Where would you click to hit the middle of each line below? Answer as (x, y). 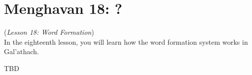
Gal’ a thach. (22, 51)
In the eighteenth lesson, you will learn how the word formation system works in (126, 41)
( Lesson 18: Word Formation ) (49, 32)
